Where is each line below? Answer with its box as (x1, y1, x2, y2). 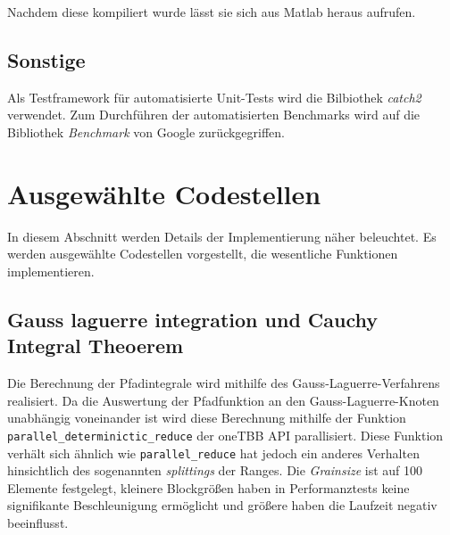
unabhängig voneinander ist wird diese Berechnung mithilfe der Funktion (7, 408, 406, 427)
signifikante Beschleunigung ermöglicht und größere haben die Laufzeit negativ (7, 496, 437, 514)
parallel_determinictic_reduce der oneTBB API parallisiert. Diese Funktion (7, 425, 444, 444)
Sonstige (7, 45, 86, 73)
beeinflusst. (7, 513, 69, 531)
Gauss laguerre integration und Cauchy (7, 305, 379, 333)
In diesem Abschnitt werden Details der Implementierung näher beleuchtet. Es (7, 226, 437, 245)
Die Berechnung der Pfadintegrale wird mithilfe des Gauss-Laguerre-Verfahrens (7, 374, 440, 392)
